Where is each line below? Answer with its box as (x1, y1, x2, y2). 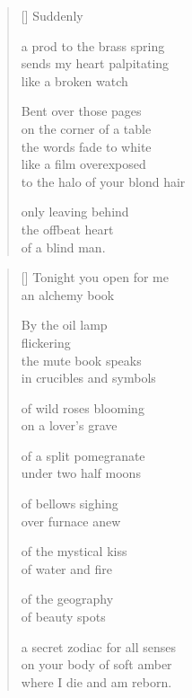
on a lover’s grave (21, 416, 118, 435)
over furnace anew (21, 511, 121, 530)
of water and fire (21, 559, 112, 578)
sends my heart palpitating (21, 54, 170, 73)
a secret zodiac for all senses (21, 637, 177, 656)
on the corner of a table (21, 119, 152, 137)
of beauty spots (21, 607, 106, 626)
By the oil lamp (21, 315, 108, 334)
